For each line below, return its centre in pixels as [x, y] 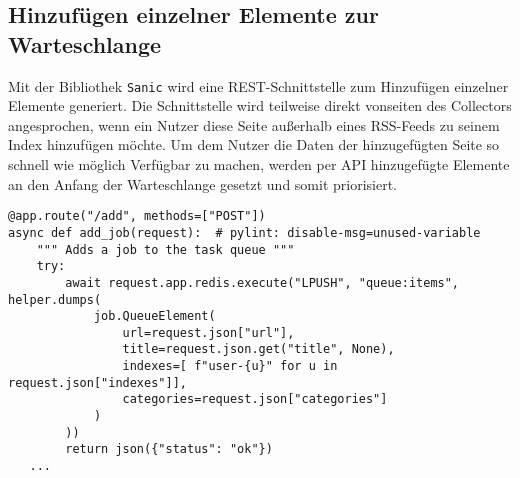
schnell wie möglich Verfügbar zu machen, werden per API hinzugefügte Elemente [259, 164]
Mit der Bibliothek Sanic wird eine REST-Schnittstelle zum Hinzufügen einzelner [258, 85]
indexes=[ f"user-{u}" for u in [230, 366]
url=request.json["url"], [208, 332]
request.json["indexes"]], [97, 382]
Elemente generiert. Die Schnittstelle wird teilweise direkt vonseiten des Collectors [260, 105]
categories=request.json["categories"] [255, 399]
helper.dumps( [55, 299]
